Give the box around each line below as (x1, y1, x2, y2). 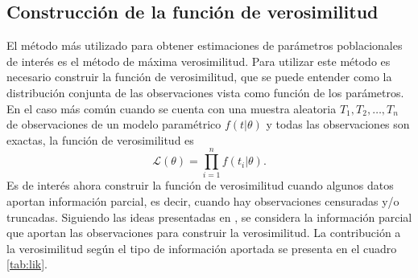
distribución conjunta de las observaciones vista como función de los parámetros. (6, 84, 404, 100)
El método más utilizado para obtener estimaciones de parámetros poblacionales (6, 37, 403, 54)
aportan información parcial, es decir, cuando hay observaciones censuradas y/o (6, 193, 399, 210)
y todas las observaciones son (266, 116, 410, 133)
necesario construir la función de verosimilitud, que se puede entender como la (6, 68, 392, 85)
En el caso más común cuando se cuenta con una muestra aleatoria (6, 100, 337, 117)
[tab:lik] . (6, 256, 48, 272)
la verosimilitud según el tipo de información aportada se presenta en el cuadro (6, 239, 397, 256)
